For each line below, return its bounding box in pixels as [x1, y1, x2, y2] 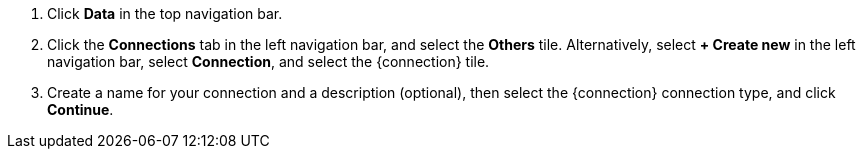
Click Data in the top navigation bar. [47, 5, 283, 22]
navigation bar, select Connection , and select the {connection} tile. [47, 53, 490, 70]
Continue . [47, 101, 114, 118]
